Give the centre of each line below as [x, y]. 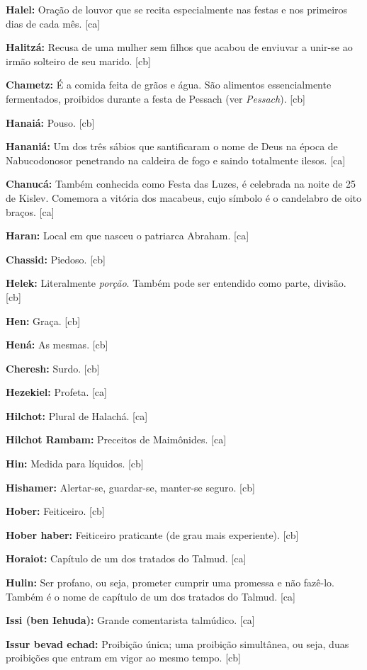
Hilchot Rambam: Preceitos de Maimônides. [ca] [116, 439]
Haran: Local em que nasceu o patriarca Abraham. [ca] [128, 235]
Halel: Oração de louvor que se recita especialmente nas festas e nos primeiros [177, 9]
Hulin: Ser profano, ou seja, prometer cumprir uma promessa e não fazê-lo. [170, 583]
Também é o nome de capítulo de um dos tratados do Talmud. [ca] [151, 596]
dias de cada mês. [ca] [53, 23]
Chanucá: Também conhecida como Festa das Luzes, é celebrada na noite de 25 [181, 184]
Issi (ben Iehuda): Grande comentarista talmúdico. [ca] [130, 620]
